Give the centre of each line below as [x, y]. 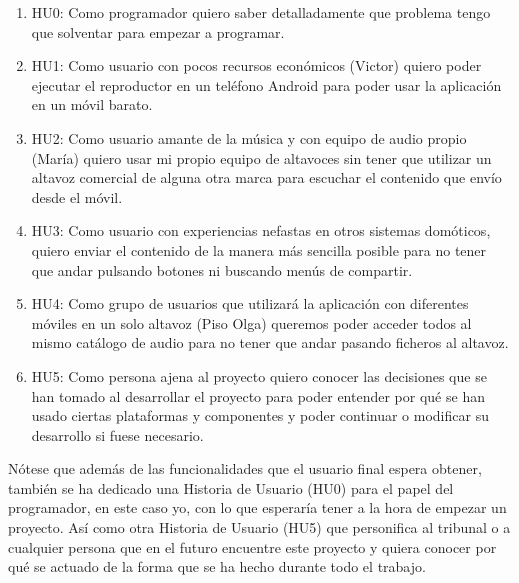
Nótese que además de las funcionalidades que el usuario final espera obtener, [245, 468]
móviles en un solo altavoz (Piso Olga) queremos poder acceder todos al [251, 322]
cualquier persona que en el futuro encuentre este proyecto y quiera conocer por [252, 546]
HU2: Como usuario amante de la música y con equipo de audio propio [249, 137]
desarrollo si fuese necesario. [117, 434]
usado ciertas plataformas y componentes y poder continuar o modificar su [260, 415]
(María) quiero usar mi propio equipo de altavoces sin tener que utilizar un [261, 157]
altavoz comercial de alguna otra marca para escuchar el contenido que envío [266, 177]
